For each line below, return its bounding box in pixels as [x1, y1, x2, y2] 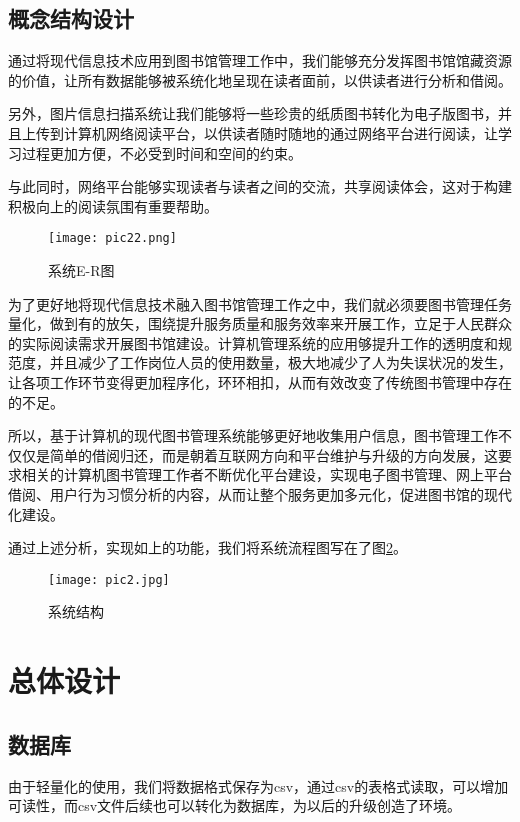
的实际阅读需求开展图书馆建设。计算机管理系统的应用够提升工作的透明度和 [8, 332, 498, 353]
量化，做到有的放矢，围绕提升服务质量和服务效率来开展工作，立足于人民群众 [8, 313, 512, 334]
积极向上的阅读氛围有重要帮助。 [8, 195, 218, 216]
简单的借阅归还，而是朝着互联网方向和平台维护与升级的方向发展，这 [49, 444, 498, 465]
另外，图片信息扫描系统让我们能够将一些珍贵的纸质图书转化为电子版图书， [8, 103, 498, 124]
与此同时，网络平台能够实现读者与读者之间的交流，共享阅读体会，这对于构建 [8, 176, 512, 197]
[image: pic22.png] [48, 231, 177, 246]
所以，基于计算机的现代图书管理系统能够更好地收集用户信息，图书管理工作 [8, 425, 498, 446]
